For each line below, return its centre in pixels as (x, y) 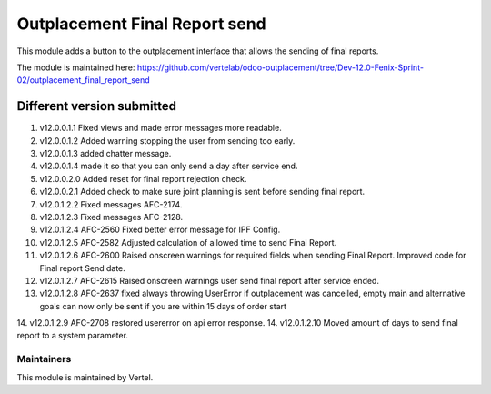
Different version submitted (97, 106)
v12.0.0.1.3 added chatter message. (105, 154)
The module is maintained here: (76, 67)
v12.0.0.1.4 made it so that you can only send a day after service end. (169, 166)
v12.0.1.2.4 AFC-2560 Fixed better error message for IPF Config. (160, 230)
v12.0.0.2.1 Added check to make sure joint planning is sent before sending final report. (202, 192)
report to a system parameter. (73, 336)
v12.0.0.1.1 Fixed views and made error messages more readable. (160, 128)
